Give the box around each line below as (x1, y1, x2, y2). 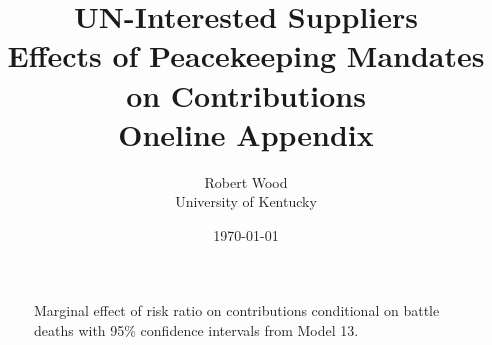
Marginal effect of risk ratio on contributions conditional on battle (34, 300, 440, 321)
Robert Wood (204, 171, 288, 192)
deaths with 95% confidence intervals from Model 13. (34, 320, 359, 341)
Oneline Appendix (118, 113, 374, 154)
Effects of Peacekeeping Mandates (7, 35, 485, 76)
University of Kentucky (175, 191, 317, 212)
